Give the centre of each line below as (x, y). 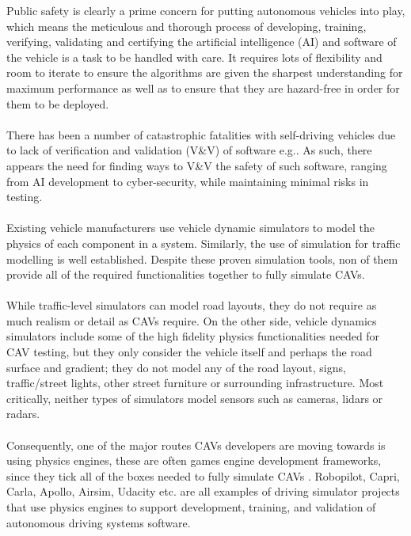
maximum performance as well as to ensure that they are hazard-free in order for (203, 87)
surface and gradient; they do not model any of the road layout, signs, (176, 367)
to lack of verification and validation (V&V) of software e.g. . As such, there (189, 150)
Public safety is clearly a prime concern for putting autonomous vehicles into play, (206, 10)
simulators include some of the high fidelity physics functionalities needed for (193, 336)
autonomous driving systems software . (99, 522)
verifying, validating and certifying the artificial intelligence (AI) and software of (202, 42)
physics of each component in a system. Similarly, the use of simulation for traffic (204, 243)
